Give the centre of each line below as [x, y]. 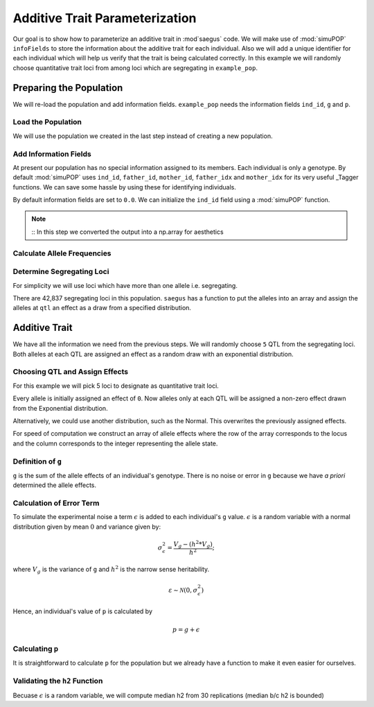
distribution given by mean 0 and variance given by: [87, 527]
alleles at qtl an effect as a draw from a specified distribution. [102, 308]
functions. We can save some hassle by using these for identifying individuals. [125, 187]
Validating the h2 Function [58, 681]
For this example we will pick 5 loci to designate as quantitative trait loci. [116, 386]
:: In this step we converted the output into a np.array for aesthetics [128, 232]
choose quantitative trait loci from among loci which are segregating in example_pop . [135, 68]
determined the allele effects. [55, 485]
